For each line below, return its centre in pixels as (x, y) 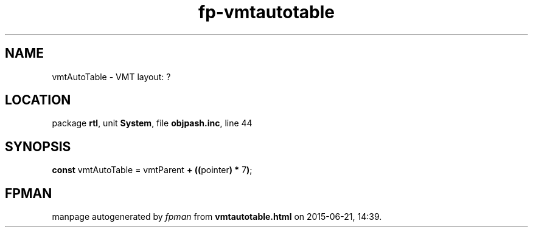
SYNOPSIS (38, 146)
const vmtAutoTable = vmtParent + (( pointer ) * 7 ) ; (152, 170)
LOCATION (38, 100)
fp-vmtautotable (266, 12)
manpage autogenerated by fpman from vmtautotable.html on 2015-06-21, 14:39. (217, 217)
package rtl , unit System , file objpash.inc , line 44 (152, 123)
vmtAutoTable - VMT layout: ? (111, 77)
